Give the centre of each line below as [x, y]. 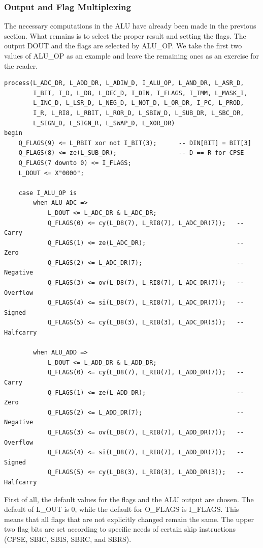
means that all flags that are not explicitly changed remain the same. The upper [129, 519]
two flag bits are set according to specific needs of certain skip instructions [120, 529]
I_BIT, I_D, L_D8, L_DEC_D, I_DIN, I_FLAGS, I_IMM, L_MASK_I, [140, 93]
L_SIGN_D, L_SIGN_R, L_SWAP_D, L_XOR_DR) [104, 123]
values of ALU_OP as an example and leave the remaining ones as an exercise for [132, 56]
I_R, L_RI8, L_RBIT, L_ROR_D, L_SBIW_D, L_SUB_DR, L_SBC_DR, [139, 113]
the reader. [21, 65]
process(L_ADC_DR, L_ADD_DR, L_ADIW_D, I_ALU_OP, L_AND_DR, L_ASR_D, [124, 83]
